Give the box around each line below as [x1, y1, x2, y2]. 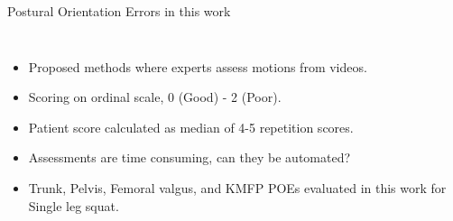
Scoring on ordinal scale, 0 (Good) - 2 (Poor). [28, 87, 282, 106]
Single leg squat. [28, 196, 119, 215]
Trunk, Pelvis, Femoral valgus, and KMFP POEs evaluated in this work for [28, 178, 447, 197]
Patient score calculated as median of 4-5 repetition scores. [28, 117, 354, 136]
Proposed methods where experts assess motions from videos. [28, 57, 367, 76]
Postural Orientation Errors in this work [7, 2, 231, 20]
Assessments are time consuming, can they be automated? [28, 148, 351, 167]
